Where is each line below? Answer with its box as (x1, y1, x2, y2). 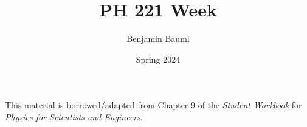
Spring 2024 (136, 52, 181, 65)
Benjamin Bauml (126, 32, 190, 45)
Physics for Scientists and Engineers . (5, 110, 143, 123)
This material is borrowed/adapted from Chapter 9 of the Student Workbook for (5, 98, 302, 111)
